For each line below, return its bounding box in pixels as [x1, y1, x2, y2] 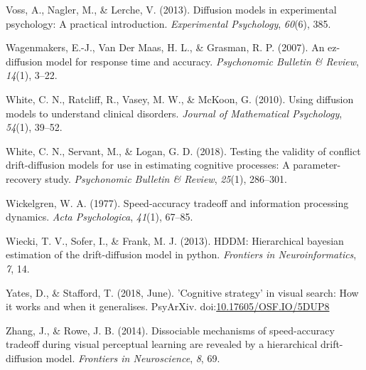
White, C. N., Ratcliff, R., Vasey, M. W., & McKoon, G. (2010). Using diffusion [6, 91, 354, 106]
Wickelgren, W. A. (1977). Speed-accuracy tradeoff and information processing [6, 195, 349, 210]
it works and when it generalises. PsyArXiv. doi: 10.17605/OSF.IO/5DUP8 [6, 299, 330, 314]
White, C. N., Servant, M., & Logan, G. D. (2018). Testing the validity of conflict [6, 143, 361, 158]
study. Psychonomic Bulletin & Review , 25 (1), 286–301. [45, 171, 287, 186]
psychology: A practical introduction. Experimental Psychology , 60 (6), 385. [6, 16, 331, 31]
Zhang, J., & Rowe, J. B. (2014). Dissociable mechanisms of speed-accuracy [6, 322, 335, 337]
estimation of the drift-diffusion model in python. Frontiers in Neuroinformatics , [6, 247, 357, 262]
